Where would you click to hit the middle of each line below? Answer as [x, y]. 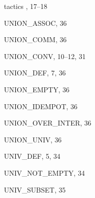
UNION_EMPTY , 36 [37, 89]
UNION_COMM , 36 [35, 39]
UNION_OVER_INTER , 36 [48, 123]
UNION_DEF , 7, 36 [35, 73]
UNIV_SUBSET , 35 [35, 189]
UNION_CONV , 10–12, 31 [45, 56]
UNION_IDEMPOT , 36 [41, 106]
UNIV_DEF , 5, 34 [32, 156]
